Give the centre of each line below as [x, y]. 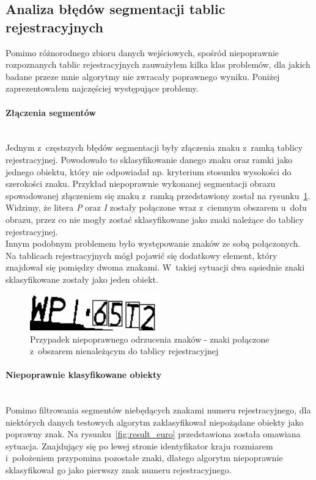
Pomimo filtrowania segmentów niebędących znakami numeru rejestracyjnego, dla [158, 410]
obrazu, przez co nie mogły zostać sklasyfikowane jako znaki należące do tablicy [155, 219]
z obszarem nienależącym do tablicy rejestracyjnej [124, 351]
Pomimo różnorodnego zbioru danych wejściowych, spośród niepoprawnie [142, 52]
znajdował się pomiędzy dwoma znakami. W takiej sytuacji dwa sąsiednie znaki [155, 267]
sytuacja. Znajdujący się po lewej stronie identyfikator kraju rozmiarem [139, 445]
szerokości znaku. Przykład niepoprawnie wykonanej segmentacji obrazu [141, 184]
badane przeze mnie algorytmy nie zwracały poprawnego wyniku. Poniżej [143, 76]
